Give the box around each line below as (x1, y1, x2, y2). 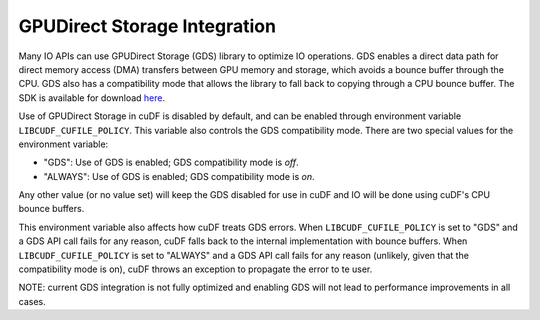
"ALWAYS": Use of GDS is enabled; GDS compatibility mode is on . (43, 170, 315, 182)
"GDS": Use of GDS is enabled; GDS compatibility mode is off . (43, 156, 299, 169)
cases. (18, 295, 46, 307)
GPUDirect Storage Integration (18, 15, 277, 37)
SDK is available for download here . (18, 91, 165, 104)
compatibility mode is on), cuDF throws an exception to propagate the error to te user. (18, 263, 373, 275)
